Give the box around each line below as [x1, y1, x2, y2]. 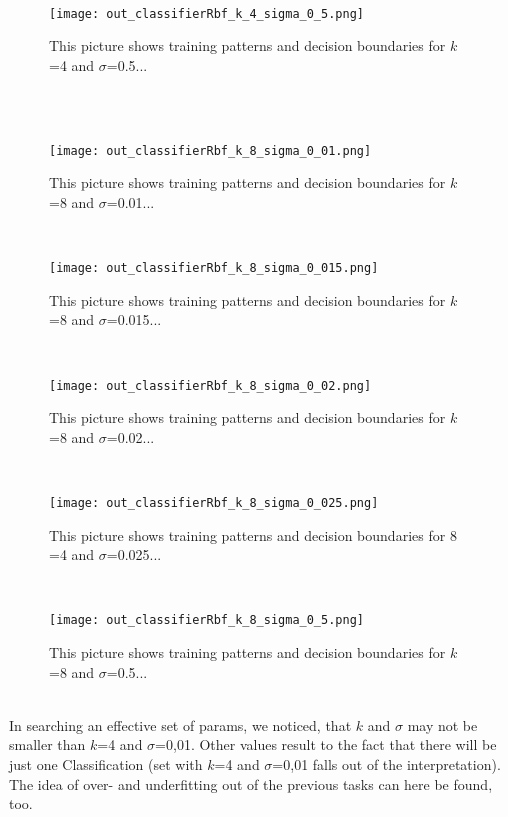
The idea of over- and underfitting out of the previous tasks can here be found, [9, 773, 493, 794]
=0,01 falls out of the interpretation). [272, 754, 501, 774]
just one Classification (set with [9, 754, 203, 774]
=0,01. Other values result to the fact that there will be [155, 734, 497, 755]
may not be [407, 714, 478, 735]
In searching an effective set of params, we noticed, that [9, 714, 352, 735]
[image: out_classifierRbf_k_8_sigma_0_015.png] [49, 261, 379, 276]
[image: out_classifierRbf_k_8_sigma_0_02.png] [49, 378, 372, 393]
